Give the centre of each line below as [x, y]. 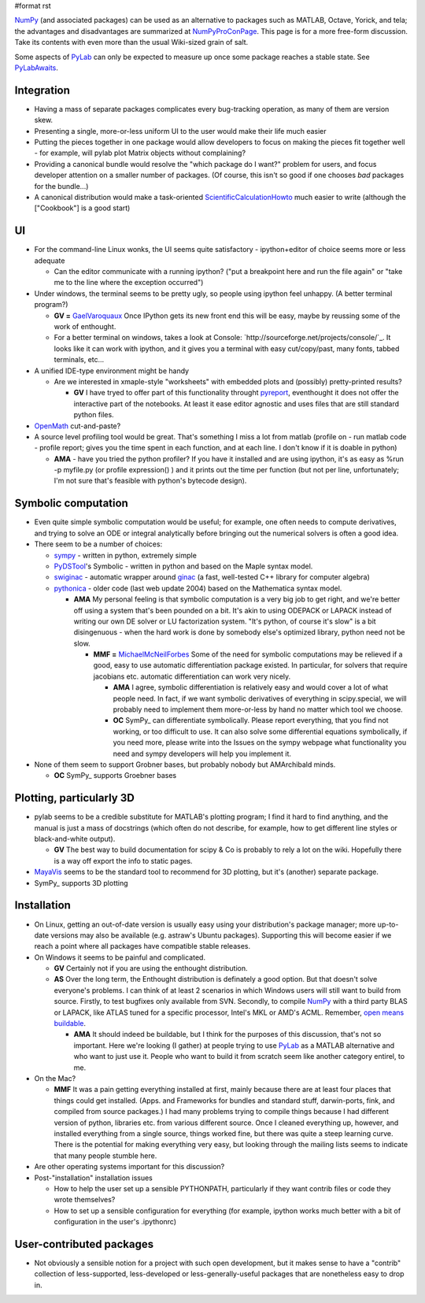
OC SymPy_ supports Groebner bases [115, 776]
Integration [42, 90]
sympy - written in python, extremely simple [125, 555]
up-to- [388, 924]
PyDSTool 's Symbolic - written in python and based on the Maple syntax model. [183, 566]
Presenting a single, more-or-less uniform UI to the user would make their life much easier [180, 131]
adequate [50, 261]
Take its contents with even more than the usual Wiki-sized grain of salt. [131, 43]
